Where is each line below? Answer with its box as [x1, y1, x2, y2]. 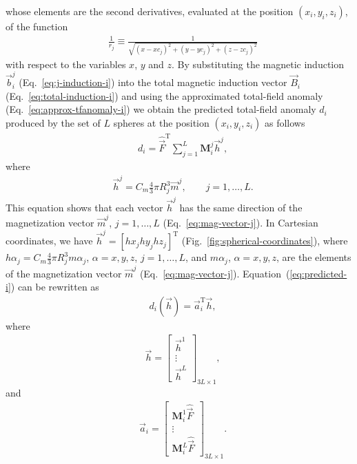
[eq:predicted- [289, 266, 347, 280]
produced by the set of [6, 115, 101, 129]
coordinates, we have [6, 233, 93, 248]
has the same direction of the [179, 200, 303, 214]
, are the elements [276, 250, 351, 264]
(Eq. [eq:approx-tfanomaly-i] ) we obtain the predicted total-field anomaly [6, 102, 316, 116]
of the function [6, 19, 68, 33]
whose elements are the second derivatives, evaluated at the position [6, 4, 294, 18]
